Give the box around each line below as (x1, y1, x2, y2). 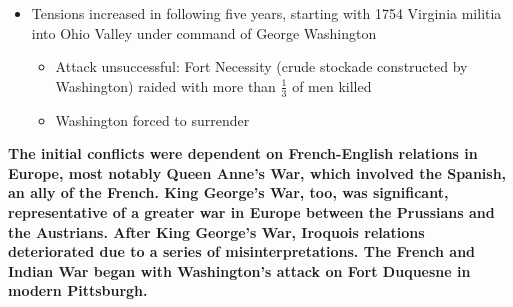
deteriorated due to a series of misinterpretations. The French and (8, 241, 476, 262)
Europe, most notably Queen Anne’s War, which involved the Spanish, (8, 162, 507, 183)
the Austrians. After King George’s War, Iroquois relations (8, 221, 425, 242)
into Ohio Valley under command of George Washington (31, 22, 377, 43)
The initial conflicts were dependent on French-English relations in (8, 143, 478, 164)
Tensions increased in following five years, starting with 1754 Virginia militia (31, 3, 502, 23)
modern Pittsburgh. (8, 280, 148, 301)
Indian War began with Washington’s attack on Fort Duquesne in (8, 260, 471, 281)
